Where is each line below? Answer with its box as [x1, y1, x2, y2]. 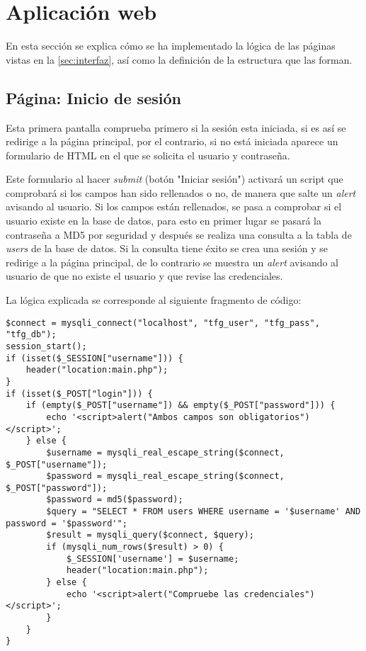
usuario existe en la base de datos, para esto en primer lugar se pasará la [6, 213, 322, 228]
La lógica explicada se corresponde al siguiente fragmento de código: [6, 293, 302, 307]
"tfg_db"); [6, 329, 57, 340]
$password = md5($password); [46, 494, 183, 505]
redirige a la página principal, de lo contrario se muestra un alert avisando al [6, 254, 339, 269]
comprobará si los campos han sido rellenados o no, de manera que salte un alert [6, 185, 356, 200]
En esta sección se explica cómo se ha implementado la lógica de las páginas [6, 38, 336, 53]
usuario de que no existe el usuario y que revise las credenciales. [6, 268, 283, 283]
